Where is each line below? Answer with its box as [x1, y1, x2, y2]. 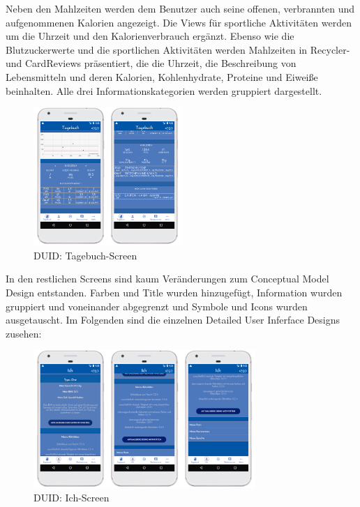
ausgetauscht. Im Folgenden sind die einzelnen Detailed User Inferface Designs [6, 312, 340, 327]
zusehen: [6, 326, 42, 340]
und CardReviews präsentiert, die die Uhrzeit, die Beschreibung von [6, 56, 297, 70]
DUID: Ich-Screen [33, 490, 110, 505]
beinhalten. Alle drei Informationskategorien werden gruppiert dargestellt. [6, 83, 322, 98]
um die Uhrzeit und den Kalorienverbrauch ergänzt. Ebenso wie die [6, 29, 294, 43]
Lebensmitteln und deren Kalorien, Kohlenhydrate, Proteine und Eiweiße [6, 69, 318, 84]
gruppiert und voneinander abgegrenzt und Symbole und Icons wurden [6, 298, 308, 313]
